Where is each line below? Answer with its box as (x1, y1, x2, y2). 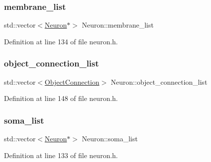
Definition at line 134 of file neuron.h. (4, 36, 118, 46)
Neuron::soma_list (82, 133, 138, 144)
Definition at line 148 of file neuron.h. (4, 93, 118, 103)
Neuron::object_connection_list (111, 76, 208, 87)
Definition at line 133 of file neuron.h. (4, 150, 118, 160)
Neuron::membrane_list (82, 20, 154, 30)
